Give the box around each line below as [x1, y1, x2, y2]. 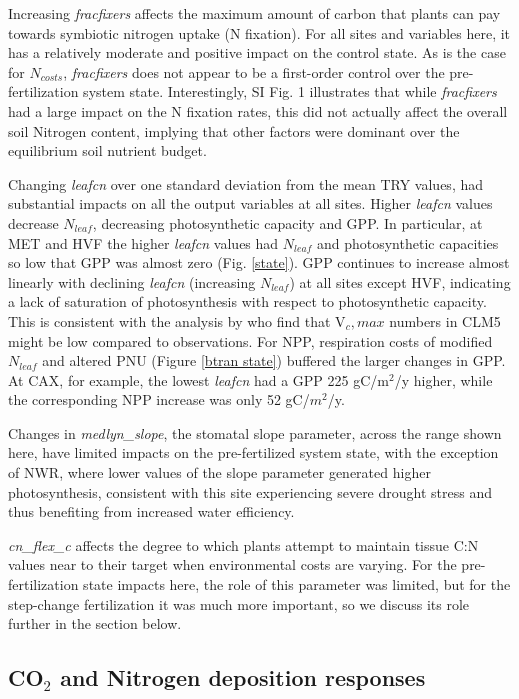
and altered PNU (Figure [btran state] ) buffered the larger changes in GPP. [42, 350, 506, 371]
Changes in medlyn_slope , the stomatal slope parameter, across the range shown [8, 422, 502, 443]
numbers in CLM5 [389, 310, 501, 331]
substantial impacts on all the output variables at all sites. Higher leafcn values [8, 193, 493, 214]
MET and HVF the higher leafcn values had [8, 232, 279, 253]
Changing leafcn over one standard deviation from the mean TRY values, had [8, 173, 484, 194]
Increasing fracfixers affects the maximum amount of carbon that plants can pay [8, 3, 501, 23]
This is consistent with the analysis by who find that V [8, 310, 346, 331]
